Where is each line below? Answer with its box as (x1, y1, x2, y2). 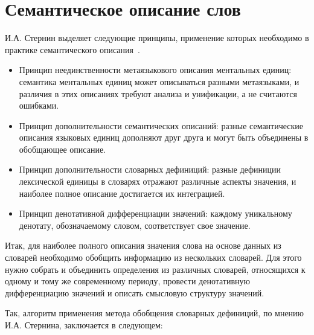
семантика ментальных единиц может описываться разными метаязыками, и (19, 75, 300, 88)
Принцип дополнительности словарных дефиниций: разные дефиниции (19, 163, 281, 176)
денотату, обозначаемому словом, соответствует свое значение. (19, 219, 251, 231)
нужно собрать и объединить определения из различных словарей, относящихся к (5, 263, 306, 275)
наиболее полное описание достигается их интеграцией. (19, 187, 225, 199)
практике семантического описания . (5, 43, 140, 56)
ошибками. (19, 99, 59, 112)
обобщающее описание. (19, 142, 106, 155)
